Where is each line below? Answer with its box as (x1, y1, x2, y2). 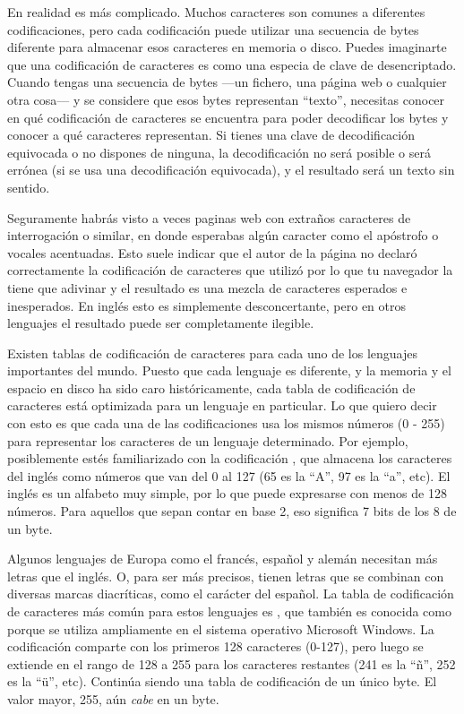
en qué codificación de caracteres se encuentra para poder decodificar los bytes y (7, 108, 449, 126)
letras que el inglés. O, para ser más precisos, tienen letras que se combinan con (7, 566, 444, 585)
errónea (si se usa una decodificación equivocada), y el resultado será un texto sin (7, 160, 455, 179)
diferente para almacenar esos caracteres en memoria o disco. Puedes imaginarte (7, 38, 447, 56)
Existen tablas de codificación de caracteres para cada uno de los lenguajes (7, 343, 418, 362)
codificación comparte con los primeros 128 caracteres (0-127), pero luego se (7, 637, 424, 656)
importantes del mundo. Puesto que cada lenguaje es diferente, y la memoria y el (7, 361, 451, 380)
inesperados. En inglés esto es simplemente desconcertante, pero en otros (7, 296, 407, 314)
